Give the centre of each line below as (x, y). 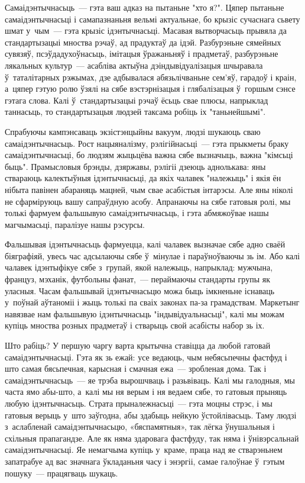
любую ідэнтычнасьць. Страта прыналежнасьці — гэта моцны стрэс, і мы (139, 403)
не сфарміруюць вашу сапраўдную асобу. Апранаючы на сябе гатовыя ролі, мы (148, 201)
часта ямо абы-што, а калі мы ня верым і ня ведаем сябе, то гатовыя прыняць (146, 392)
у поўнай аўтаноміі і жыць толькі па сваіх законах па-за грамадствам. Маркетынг (152, 302)
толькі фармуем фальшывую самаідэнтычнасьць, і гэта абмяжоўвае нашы (137, 213)
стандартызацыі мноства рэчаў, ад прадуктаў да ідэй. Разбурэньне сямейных (143, 42)
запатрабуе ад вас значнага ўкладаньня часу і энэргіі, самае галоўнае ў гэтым (145, 461)
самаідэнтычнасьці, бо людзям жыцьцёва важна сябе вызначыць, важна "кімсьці (149, 155)
